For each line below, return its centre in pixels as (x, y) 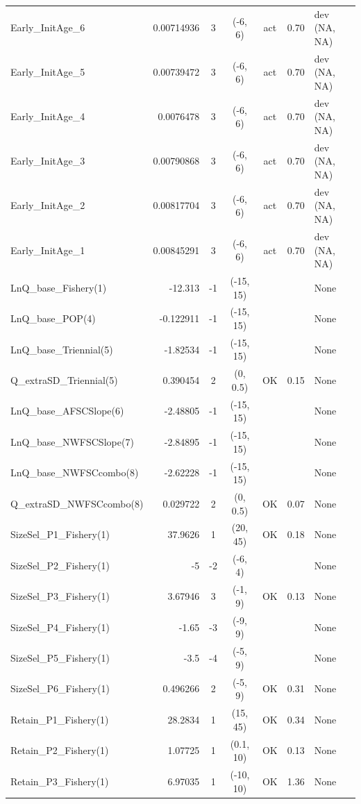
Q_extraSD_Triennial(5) (64, 380)
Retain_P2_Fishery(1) (60, 750)
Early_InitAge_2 (48, 205)
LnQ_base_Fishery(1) (59, 287)
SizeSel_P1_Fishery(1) (60, 534)
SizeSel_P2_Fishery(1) (60, 565)
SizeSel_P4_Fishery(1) (60, 627)
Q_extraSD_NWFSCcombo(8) (77, 503)
